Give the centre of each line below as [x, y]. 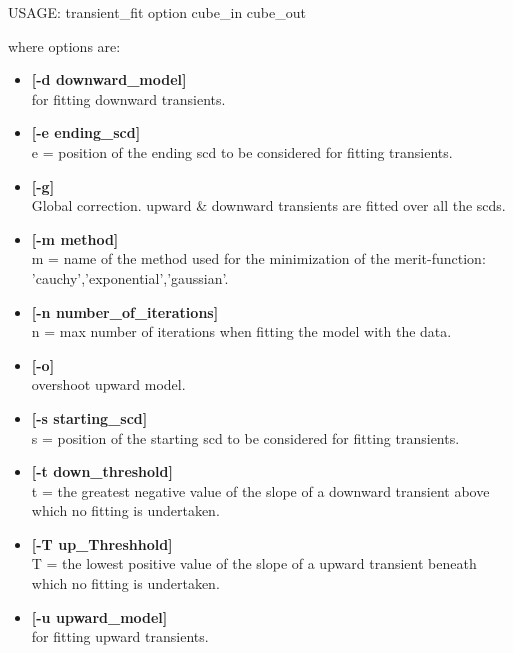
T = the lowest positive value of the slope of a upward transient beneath [254, 563]
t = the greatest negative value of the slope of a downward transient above [260, 490]
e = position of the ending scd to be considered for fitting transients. [242, 151]
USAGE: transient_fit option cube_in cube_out [157, 12]
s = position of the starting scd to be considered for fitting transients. [245, 437]
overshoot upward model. [108, 384]
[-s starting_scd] [89, 417]
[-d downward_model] [109, 79]
